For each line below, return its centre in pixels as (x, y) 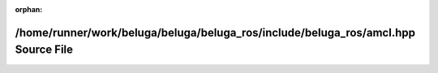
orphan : (29, 9)
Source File (44, 50)
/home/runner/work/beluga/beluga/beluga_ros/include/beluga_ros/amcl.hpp (215, 32)
